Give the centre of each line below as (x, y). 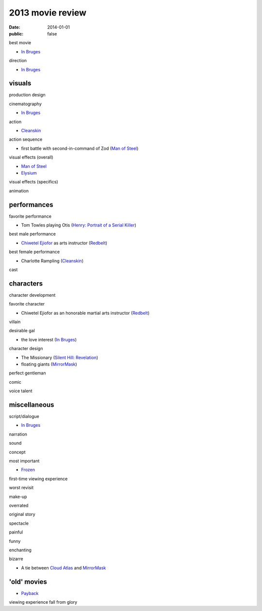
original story (22, 515)
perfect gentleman (27, 373)
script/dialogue (24, 417)
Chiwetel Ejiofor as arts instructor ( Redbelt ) (64, 243)
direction (18, 61)
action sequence (26, 139)
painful (16, 532)
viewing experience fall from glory (43, 602)
